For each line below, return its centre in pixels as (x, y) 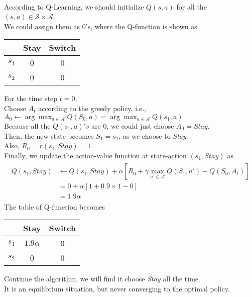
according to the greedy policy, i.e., (92, 108)
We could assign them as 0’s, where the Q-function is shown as (101, 26)
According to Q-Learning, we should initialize (74, 6)
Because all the (27, 126)
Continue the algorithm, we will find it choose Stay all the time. (102, 279)
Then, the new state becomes (49, 135)
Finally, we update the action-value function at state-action (95, 155)
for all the (192, 6)
